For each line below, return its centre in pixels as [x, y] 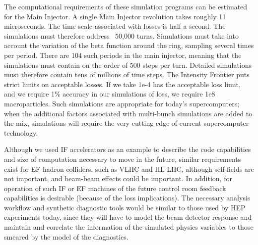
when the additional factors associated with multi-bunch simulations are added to [128, 113]
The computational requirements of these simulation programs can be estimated [126, 6]
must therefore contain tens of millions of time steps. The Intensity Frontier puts [127, 74]
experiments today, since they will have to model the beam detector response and [128, 217]
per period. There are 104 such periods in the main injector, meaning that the [123, 55]
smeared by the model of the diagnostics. [66, 236]
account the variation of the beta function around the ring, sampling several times [129, 45]
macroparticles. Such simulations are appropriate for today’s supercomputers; [122, 103]
